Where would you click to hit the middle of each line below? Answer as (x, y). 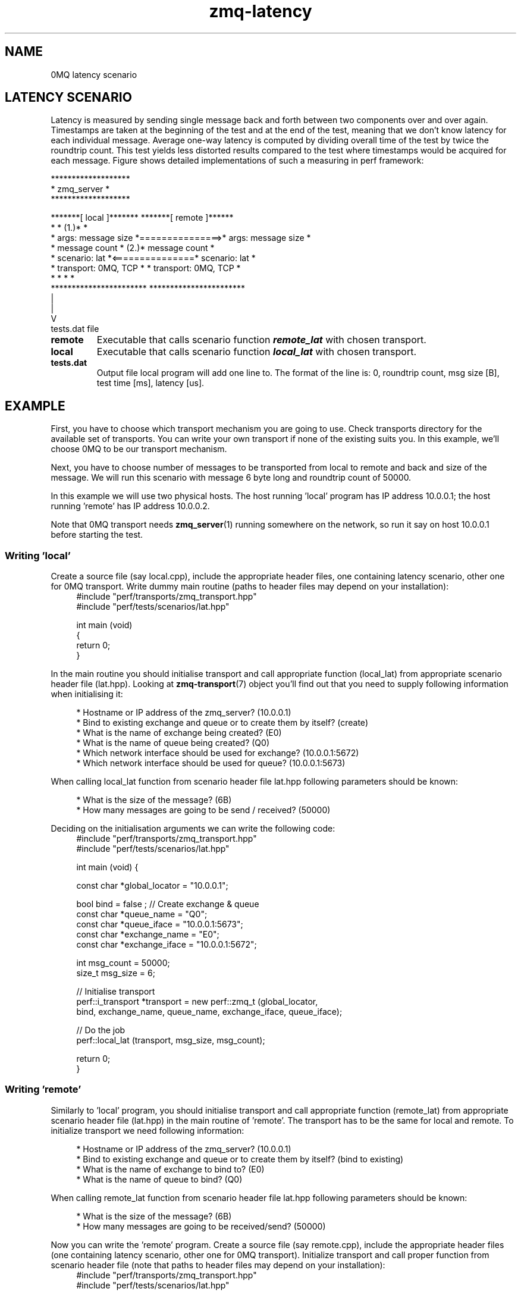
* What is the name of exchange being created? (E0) (179, 733)
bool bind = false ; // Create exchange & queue (168, 904)
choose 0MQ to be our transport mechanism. (139, 449)
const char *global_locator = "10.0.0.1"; (152, 886)
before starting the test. (97, 535)
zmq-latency (260, 11)
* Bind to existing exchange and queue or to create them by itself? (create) (222, 723)
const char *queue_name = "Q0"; (142, 914)
